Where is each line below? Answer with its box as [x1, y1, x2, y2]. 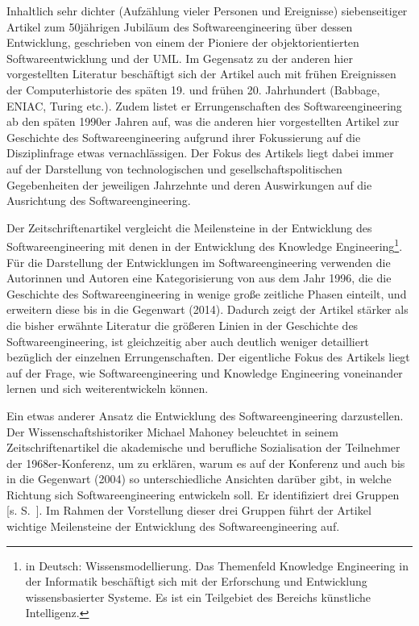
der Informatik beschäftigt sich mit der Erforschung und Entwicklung [25, 573, 367, 590]
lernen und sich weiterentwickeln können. [6, 380, 209, 397]
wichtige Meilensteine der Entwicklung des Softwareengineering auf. [6, 518, 340, 535]
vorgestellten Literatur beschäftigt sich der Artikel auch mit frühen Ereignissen [6, 65, 396, 82]
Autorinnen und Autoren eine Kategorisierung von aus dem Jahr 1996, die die [6, 269, 392, 286]
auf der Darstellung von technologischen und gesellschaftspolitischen [6, 160, 342, 177]
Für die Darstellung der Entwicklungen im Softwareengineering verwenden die [6, 253, 391, 270]
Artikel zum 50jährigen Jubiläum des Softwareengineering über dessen [6, 18, 353, 35]
